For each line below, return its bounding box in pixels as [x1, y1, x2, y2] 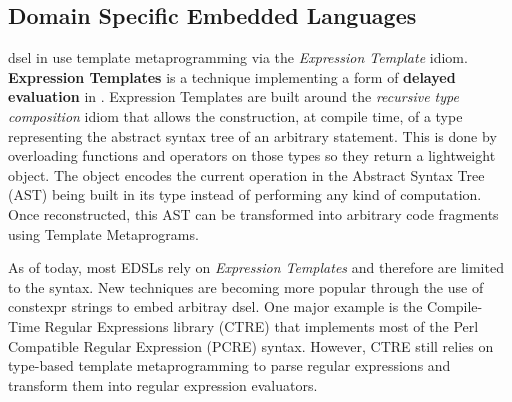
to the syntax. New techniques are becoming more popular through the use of [8, 276, 484, 297]
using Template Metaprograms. [8, 223, 199, 244]
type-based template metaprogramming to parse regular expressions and [8, 355, 451, 376]
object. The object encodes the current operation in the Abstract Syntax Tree [8, 164, 485, 185]
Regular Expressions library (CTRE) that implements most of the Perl [44, 315, 479, 336]
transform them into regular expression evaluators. [8, 374, 318, 395]
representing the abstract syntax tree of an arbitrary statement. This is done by [8, 125, 497, 146]
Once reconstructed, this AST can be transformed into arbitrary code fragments [8, 203, 499, 224]
